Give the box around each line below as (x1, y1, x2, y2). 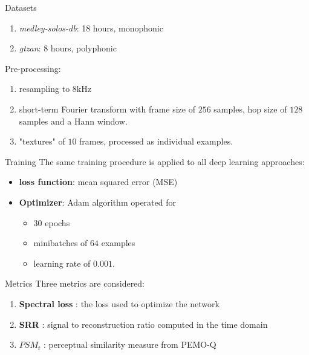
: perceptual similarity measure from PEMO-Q (43, 338, 216, 351)
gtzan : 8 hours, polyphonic (19, 42, 117, 54)
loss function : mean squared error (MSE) (19, 175, 178, 188)
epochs (45, 216, 70, 229)
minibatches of (33, 236, 88, 249)
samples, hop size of (213, 102, 287, 115)
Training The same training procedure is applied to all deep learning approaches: (5, 155, 305, 168)
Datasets (5, 1, 37, 13)
